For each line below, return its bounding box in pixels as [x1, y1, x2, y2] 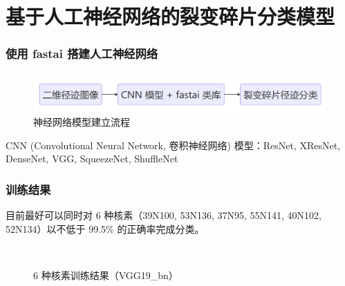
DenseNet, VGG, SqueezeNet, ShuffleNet [6, 151, 178, 166]
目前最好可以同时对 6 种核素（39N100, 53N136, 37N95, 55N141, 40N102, [6, 207, 321, 222]
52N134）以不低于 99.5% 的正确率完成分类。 [6, 221, 205, 236]
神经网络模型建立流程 [33, 114, 130, 128]
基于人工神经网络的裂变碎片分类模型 [6, 2, 335, 30]
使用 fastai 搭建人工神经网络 [6, 45, 158, 62]
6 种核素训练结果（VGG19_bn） [33, 267, 178, 282]
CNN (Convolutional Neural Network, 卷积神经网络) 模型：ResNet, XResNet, [6, 137, 340, 152]
